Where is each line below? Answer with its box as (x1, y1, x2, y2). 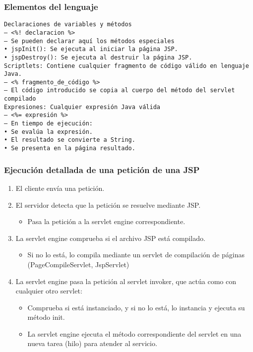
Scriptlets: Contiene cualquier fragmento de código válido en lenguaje (4, 62, 249, 69)
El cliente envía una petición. (15, 182, 105, 193)
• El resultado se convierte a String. (4, 136, 135, 144)
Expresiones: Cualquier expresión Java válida (4, 103, 160, 111)
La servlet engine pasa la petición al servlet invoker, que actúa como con (15, 276, 237, 286)
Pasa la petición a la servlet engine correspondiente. (27, 216, 186, 227)
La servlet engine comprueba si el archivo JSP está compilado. (15, 233, 205, 243)
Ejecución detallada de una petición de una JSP (4, 163, 200, 176)
